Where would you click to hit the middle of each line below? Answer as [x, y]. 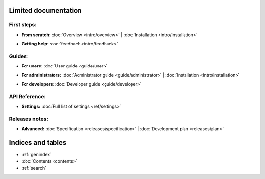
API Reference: [27, 96]
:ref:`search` [34, 168]
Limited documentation [45, 11]
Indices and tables [38, 143]
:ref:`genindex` [36, 155]
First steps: [23, 25]
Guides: [19, 56]
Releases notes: [29, 119]
